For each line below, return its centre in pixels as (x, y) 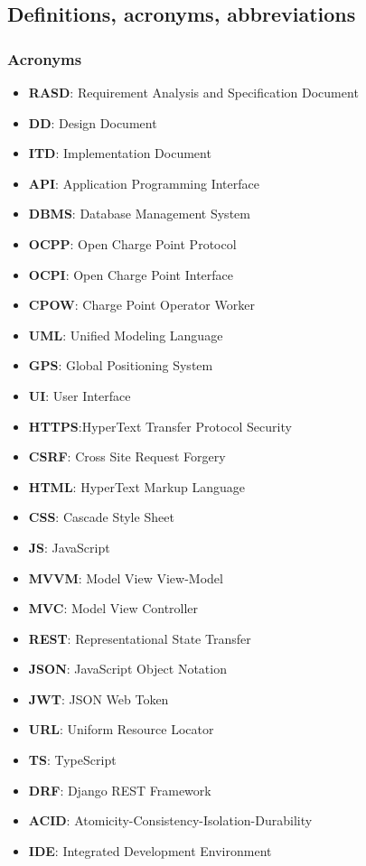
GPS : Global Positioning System (121, 365)
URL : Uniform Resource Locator (121, 729)
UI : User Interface (80, 395)
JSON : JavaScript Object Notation (127, 669)
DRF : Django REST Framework (120, 790)
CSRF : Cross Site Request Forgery (127, 456)
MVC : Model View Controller (113, 608)
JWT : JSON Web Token (99, 698)
